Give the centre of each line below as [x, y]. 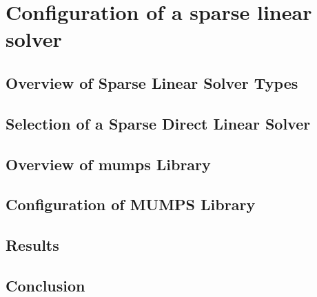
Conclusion [45, 285]
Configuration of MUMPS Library [131, 204]
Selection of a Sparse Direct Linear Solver [158, 123]
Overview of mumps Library [108, 164]
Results [32, 245]
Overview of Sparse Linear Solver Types [152, 82]
